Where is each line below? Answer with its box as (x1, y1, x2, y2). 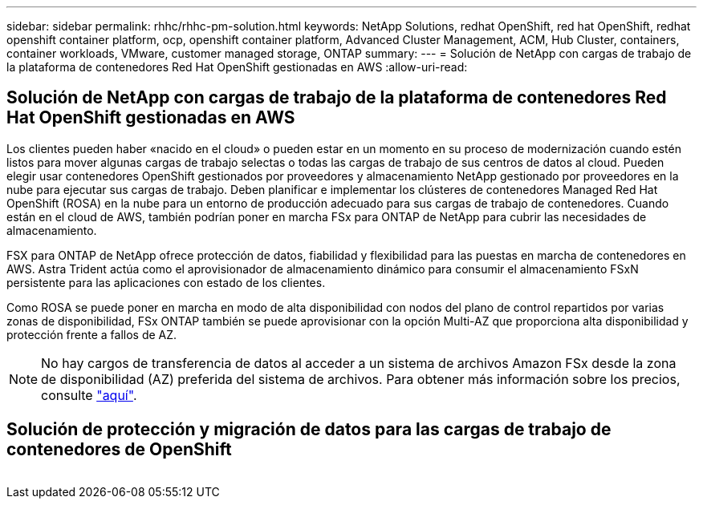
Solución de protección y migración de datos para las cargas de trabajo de (6, 419, 612, 440)
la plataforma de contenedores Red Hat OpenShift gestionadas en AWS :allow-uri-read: (6, 60, 468, 74)
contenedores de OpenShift (6, 439, 232, 460)
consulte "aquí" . (41, 386, 137, 403)
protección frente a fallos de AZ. (6, 327, 177, 341)
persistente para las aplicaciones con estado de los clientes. (6, 275, 326, 289)
